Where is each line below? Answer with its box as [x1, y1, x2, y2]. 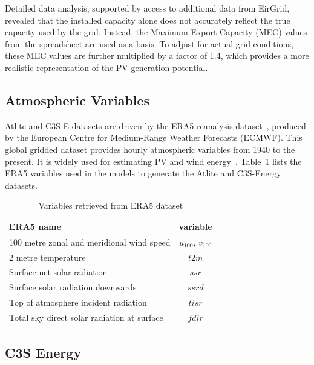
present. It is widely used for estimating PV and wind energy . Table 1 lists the [5, 155, 302, 167]
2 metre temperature [9, 250, 86, 263]
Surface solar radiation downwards [9, 281, 137, 293]
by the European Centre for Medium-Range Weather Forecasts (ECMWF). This [5, 131, 303, 144]
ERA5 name [9, 219, 61, 232]
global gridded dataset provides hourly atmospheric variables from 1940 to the [5, 142, 295, 155]
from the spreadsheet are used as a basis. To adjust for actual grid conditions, [5, 37, 293, 50]
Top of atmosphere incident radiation [9, 296, 147, 309]
